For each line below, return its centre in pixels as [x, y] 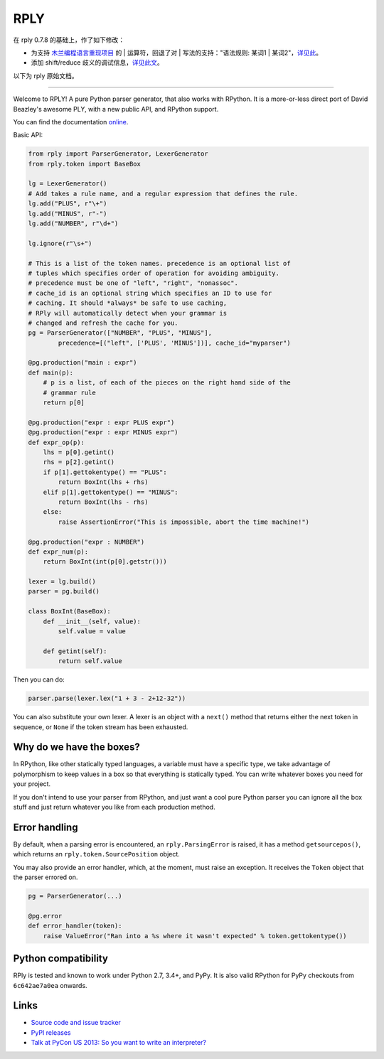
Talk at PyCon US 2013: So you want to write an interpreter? [118, 1043]
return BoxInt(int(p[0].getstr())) [105, 562]
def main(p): [51, 372]
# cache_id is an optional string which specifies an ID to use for [150, 293]
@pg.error [45, 916]
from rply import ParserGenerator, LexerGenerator [118, 154]
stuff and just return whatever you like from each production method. [114, 807]
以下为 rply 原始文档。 [46, 75]
